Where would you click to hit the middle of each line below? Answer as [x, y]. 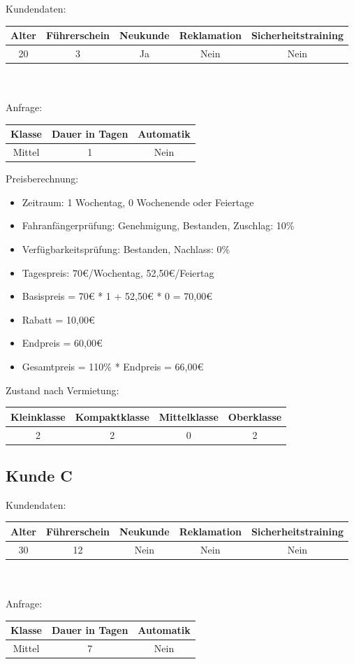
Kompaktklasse [112, 416]
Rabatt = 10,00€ [58, 319]
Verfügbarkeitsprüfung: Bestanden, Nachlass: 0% [126, 249]
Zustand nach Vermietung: [62, 390]
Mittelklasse [189, 416]
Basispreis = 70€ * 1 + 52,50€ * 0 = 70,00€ [117, 296]
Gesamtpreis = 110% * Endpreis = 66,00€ [113, 366]
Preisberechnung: [42, 179]
